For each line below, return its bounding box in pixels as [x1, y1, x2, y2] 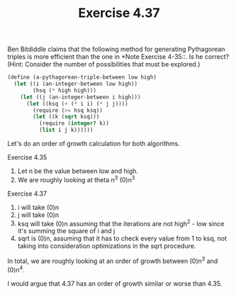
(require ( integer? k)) [38, 120, 110, 127]
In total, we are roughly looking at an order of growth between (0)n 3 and [7, 255, 218, 265]
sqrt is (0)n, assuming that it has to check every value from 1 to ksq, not [17, 234, 227, 243]
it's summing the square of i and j [17, 227, 116, 235]
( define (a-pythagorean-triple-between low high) [7, 74, 157, 81]
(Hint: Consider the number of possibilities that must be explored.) [7, 60, 201, 69]
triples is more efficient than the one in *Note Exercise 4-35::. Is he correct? [7, 52, 230, 61]
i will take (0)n [17, 203, 59, 211]
